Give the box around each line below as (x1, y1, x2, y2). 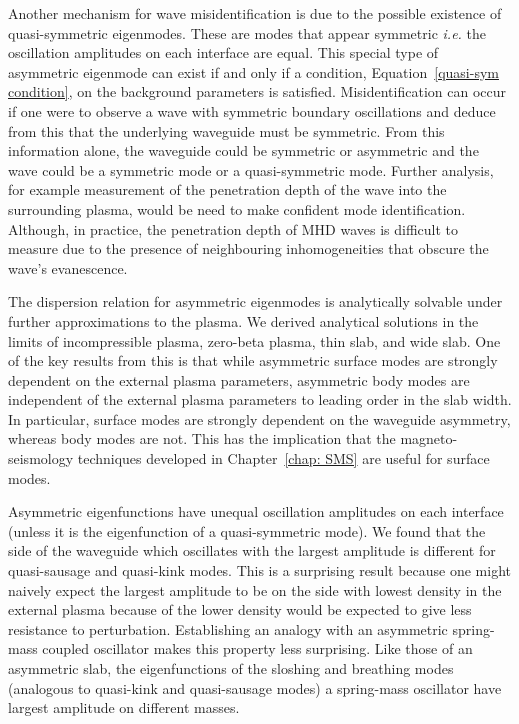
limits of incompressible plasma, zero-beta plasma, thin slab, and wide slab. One (8, 330, 501, 351)
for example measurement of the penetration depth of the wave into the (8, 179, 447, 200)
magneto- (400, 428, 458, 449)
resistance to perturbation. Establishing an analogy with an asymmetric (8, 618, 448, 639)
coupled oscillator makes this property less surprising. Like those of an (42, 638, 473, 659)
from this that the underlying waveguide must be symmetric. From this (8, 120, 445, 141)
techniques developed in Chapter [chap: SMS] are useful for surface (77, 448, 490, 469)
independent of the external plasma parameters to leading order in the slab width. (8, 389, 512, 410)
